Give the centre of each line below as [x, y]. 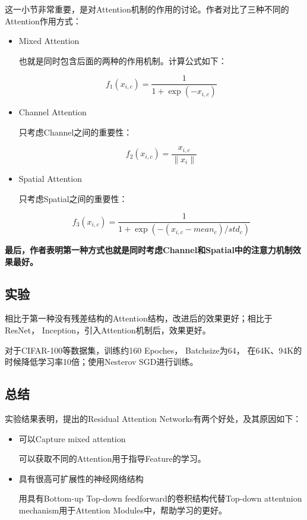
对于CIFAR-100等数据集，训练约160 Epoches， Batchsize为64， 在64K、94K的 [153, 350]
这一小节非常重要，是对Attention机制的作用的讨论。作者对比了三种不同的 [147, 9]
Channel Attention [53, 112]
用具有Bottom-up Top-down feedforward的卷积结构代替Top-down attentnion [160, 498]
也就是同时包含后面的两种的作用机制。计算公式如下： [123, 60]
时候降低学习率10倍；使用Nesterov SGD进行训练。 [102, 362]
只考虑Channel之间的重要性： [75, 132]
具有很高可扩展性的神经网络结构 [81, 478]
